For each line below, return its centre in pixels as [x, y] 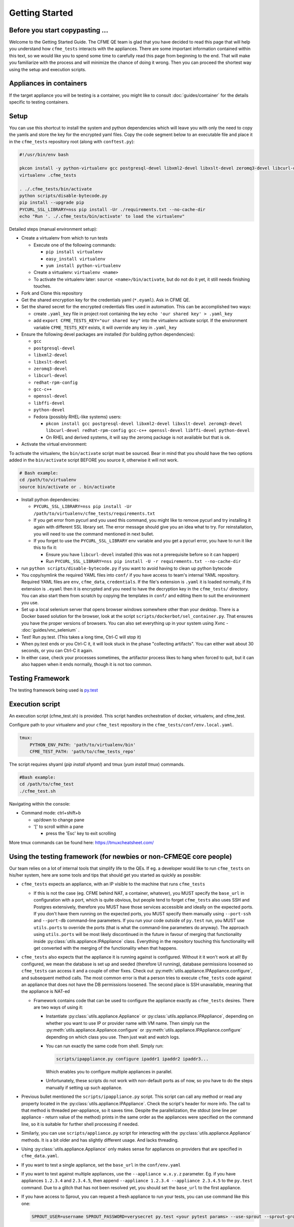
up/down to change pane [59, 820]
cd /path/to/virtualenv [48, 480]
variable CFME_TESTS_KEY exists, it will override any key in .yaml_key [105, 327]
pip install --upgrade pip [52, 203]
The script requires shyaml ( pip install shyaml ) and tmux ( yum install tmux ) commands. [97, 764]
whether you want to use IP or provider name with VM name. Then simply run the [128, 1023]
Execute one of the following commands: [75, 245]
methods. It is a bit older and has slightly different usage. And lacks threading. [100, 1140]
